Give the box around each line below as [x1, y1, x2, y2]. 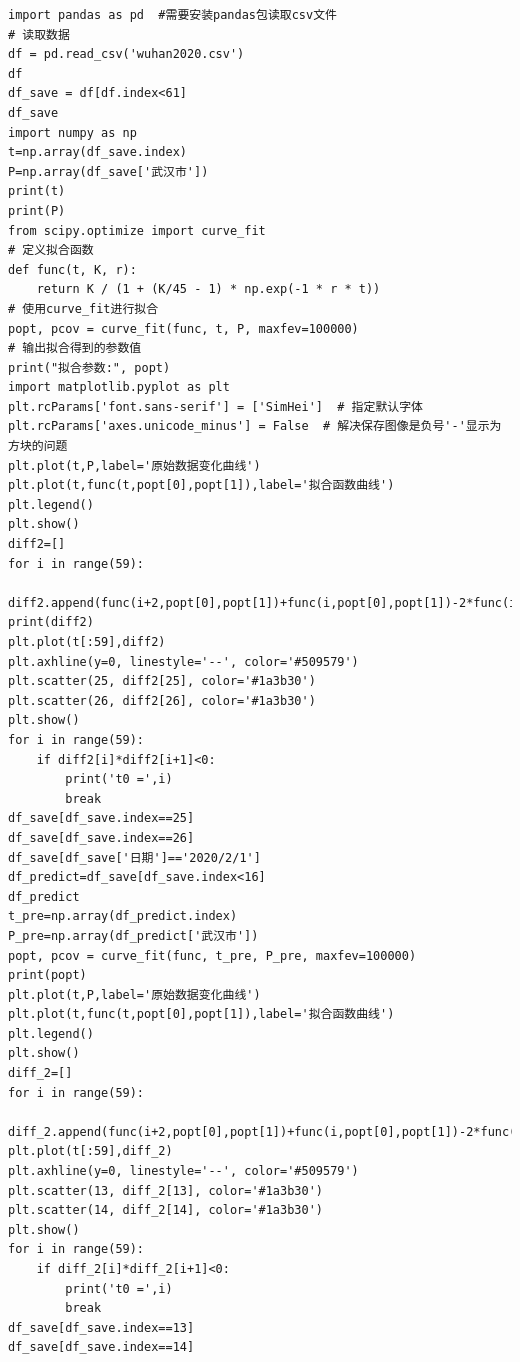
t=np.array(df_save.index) [8, 145, 187, 160]
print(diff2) [8, 615, 94, 630]
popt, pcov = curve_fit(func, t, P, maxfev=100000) [8, 321, 359, 336]
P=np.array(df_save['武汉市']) [8, 164, 209, 179]
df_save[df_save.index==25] [8, 811, 195, 826]
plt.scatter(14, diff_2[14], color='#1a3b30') [8, 1203, 323, 1218]
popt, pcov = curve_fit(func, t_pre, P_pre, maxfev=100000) [8, 948, 417, 963]
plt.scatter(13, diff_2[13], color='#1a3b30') [8, 1183, 323, 1198]
